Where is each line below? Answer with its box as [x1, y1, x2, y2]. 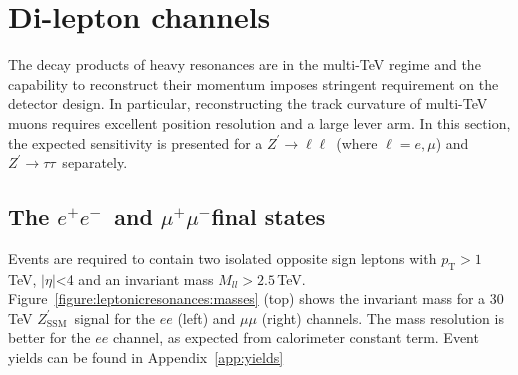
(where [336, 132, 378, 153]
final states [211, 201, 326, 232]
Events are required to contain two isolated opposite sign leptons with [8, 247, 437, 268]
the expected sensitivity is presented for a [8, 132, 263, 153]
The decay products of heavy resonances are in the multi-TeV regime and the [8, 54, 481, 75]
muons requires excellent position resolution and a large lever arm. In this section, [8, 112, 511, 133]
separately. [62, 152, 128, 173]
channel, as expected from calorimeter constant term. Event [112, 327, 479, 348]
